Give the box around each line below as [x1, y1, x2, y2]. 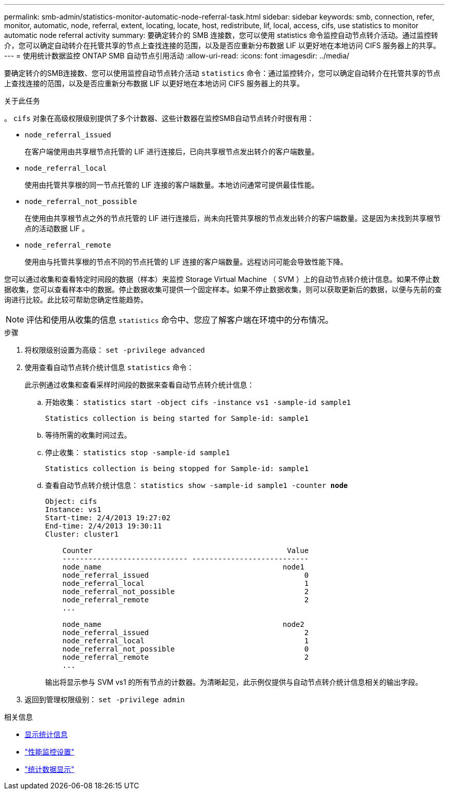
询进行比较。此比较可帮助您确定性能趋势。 [4, 295, 148, 304]
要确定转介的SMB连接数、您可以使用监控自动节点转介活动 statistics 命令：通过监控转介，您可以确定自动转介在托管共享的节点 [4, 69, 440, 77]
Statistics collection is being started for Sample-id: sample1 [45, 414, 309, 422]
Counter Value [62, 546, 309, 555]
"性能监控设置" [25, 747, 75, 756]
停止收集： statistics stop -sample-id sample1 [45, 448, 230, 457]
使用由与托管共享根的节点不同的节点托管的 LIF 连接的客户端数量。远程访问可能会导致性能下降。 [25, 257, 348, 266]
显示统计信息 [25, 730, 68, 739]
